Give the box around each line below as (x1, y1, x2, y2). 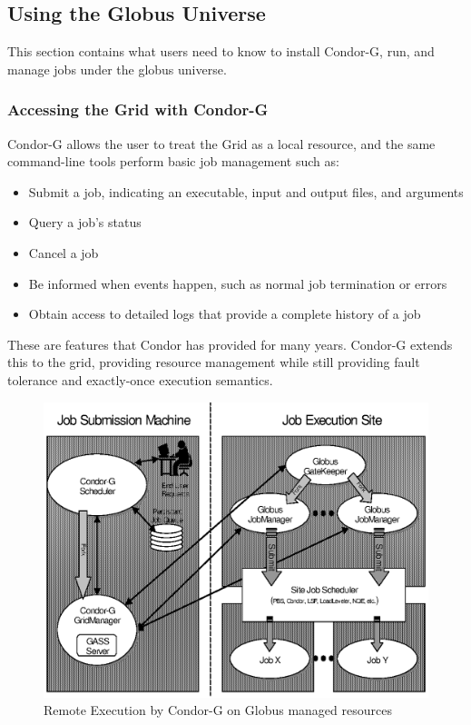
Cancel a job (28, 243, 99, 262)
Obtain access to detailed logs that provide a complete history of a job (28, 304, 421, 323)
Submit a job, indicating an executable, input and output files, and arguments (28, 182, 464, 201)
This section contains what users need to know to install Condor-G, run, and (7, 42, 435, 61)
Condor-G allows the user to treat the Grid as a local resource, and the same (7, 134, 436, 153)
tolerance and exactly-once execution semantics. (7, 370, 273, 389)
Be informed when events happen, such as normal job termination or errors (28, 273, 447, 293)
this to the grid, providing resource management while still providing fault (7, 353, 420, 372)
